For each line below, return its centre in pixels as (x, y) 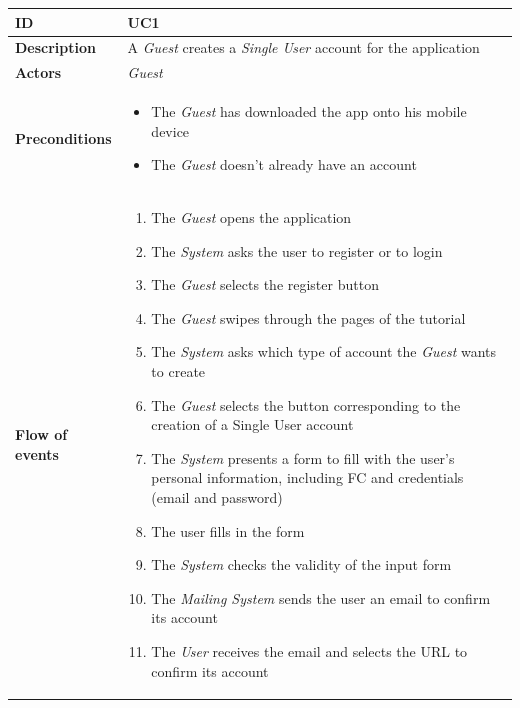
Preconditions (63, 137)
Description (56, 47)
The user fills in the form (228, 530)
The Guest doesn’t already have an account (284, 164)
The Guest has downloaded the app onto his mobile (309, 111)
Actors (38, 72)
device (170, 130)
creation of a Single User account (252, 424)
